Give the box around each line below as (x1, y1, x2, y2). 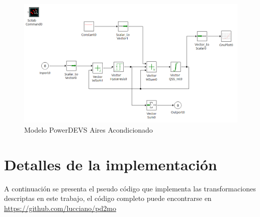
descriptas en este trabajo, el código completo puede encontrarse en (4, 193, 212, 203)
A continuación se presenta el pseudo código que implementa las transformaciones (4, 183, 256, 193)
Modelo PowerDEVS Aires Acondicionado (24, 124, 153, 135)
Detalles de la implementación (4, 154, 217, 174)
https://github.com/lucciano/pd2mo (4, 202, 116, 213)
